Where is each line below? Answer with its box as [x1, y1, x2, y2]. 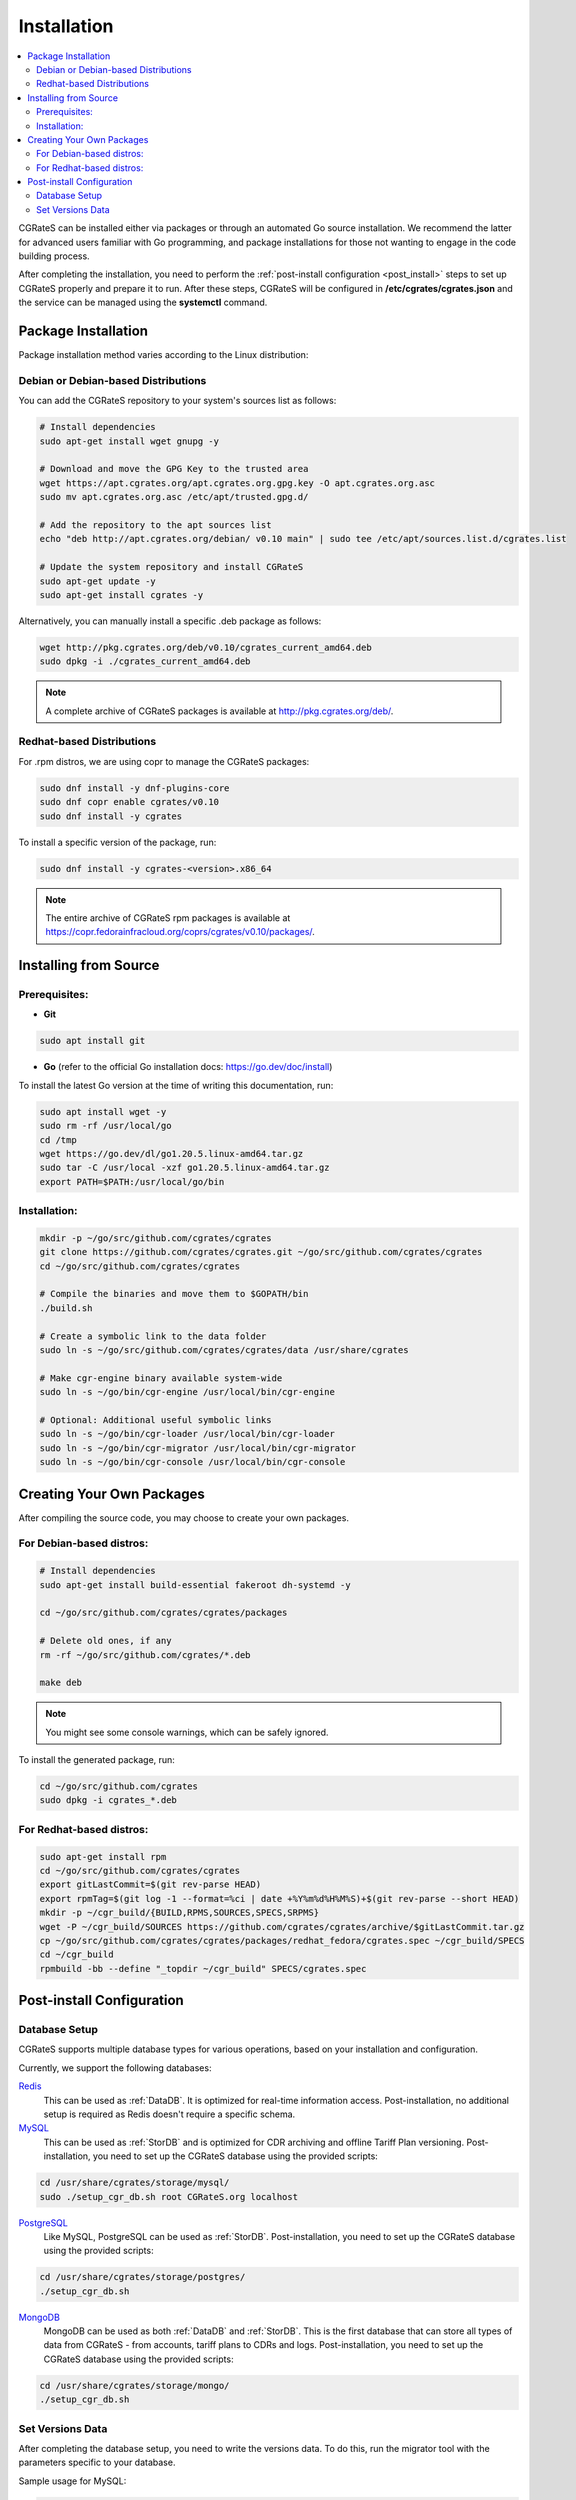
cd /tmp [39, 1134, 77, 1145]
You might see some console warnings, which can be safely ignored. [45, 1726, 329, 1738]
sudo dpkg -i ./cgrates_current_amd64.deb [39, 656, 251, 667]
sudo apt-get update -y [39, 575, 157, 587]
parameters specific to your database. [18, 2456, 176, 2469]
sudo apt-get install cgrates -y [39, 589, 204, 600]
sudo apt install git [39, 1035, 146, 1047]
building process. [18, 250, 90, 262]
